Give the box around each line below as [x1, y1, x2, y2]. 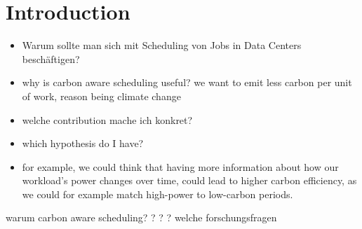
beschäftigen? [22, 51, 80, 66]
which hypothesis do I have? [22, 136, 144, 151]
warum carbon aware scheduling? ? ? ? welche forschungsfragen [6, 210, 277, 225]
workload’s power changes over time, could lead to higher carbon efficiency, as [22, 173, 357, 188]
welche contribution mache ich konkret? [22, 112, 193, 127]
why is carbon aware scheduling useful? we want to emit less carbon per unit [22, 75, 352, 90]
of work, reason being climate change [22, 88, 181, 103]
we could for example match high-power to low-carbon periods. [22, 186, 293, 201]
